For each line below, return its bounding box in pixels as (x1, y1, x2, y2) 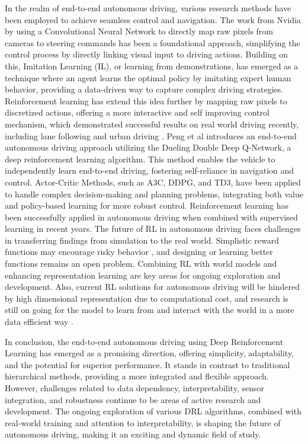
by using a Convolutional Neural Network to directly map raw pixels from (5, 25, 274, 37)
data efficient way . (5, 315, 73, 328)
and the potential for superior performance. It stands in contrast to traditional (5, 358, 290, 370)
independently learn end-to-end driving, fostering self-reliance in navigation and (5, 164, 294, 177)
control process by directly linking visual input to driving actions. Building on (5, 48, 288, 60)
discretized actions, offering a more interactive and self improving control (5, 106, 269, 119)
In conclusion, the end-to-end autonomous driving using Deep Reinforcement (5, 335, 284, 347)
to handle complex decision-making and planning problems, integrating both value (5, 187, 303, 200)
